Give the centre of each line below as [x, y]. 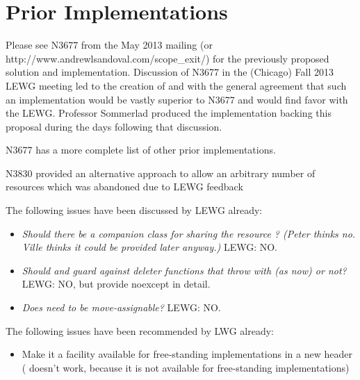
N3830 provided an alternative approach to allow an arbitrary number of [161, 173]
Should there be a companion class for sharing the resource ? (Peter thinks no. [189, 233]
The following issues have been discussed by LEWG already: [134, 210]
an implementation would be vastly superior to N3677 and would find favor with [177, 99]
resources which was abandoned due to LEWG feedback [124, 187]
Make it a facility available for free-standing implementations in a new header [187, 354]
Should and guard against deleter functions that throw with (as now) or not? [184, 270]
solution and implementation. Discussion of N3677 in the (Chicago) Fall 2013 [170, 72]
